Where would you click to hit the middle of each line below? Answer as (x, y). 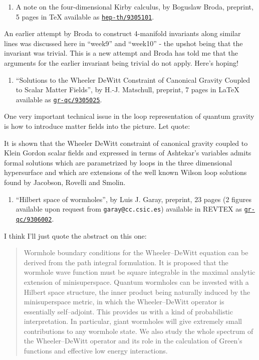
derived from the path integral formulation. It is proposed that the (126, 262)
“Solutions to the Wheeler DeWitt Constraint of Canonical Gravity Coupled (133, 79)
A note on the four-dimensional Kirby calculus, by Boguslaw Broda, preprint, (135, 7)
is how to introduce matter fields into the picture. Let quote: (97, 126)
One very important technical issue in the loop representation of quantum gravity (129, 116)
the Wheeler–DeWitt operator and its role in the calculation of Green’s (133, 341)
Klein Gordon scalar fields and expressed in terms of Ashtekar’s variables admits (128, 153)
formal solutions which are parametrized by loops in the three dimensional (118, 162)
